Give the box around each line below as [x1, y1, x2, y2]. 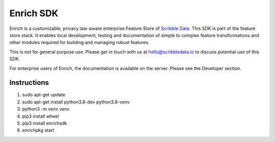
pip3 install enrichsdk [22, 120, 67, 126]
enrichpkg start [22, 127, 54, 133]
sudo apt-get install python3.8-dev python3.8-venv [22, 99, 130, 105]
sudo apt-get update [22, 92, 66, 98]
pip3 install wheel [22, 113, 59, 119]
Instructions [9, 79, 49, 87]
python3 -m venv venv [22, 106, 70, 112]
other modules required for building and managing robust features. [9, 40, 150, 46]
